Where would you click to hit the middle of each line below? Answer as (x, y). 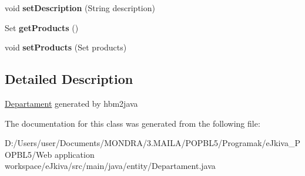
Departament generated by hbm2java (71, 103)
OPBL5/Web (29, 154)
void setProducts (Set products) (66, 47)
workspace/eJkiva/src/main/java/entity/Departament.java (110, 166)
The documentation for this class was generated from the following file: (133, 123)
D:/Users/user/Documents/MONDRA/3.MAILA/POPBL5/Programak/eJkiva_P (152, 143)
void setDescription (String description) (80, 8)
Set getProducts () (42, 27)
